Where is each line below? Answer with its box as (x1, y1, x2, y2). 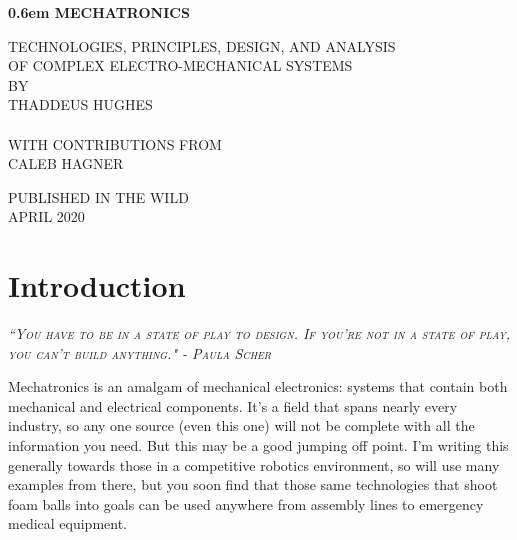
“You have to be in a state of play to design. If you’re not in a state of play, (8, 323, 511, 344)
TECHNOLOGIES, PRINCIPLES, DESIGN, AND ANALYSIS (8, 35, 396, 56)
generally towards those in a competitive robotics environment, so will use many (8, 454, 500, 475)
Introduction (8, 265, 186, 306)
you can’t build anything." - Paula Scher (8, 342, 272, 363)
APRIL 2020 (8, 206, 85, 227)
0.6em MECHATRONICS (8, 2, 190, 22)
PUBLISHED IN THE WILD (8, 186, 189, 207)
